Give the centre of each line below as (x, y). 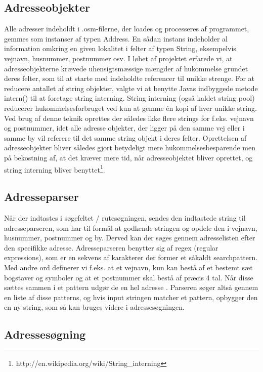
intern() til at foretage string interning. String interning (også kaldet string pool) (129, 98)
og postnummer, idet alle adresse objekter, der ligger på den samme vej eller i (124, 128)
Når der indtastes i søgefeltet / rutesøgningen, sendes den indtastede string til (125, 217)
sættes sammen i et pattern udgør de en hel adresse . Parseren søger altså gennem (131, 287)
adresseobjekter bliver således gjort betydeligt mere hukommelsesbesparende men (130, 148)
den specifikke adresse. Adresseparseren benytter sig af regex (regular (111, 247)
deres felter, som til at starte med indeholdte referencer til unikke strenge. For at (129, 78)
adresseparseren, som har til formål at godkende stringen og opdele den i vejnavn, (131, 228)
